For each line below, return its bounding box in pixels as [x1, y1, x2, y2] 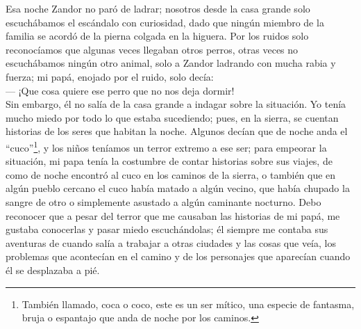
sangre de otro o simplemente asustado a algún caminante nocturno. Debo [6, 194, 321, 209]
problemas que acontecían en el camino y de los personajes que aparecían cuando [6, 249, 351, 264]
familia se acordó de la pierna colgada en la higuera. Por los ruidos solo [6, 29, 309, 43]
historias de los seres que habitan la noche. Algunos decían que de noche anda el [6, 124, 348, 138]
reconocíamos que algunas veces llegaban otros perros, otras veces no [6, 42, 299, 56]
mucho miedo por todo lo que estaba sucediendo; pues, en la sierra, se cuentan [6, 110, 339, 125]
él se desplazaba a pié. [6, 262, 100, 277]
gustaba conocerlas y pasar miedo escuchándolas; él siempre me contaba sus [6, 222, 328, 236]
